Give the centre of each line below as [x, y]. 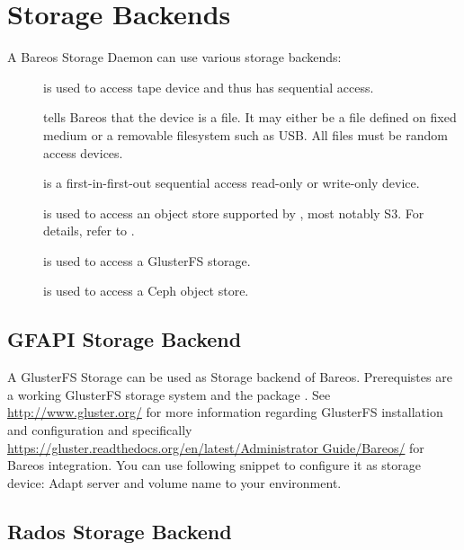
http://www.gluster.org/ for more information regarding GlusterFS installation [225, 412]
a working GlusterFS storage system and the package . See [169, 394]
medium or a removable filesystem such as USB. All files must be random [245, 134]
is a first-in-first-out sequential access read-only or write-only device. [232, 183]
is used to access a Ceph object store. [146, 291]
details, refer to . [89, 231]
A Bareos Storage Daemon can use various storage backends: [174, 57]
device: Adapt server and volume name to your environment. [174, 482]
